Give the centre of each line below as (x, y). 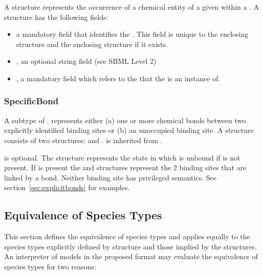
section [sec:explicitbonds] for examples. (67, 187)
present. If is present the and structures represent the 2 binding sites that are (125, 167)
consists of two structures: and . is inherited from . (83, 140)
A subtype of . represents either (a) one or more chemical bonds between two (125, 120)
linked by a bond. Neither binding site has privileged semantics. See (110, 177)
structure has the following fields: (56, 17)
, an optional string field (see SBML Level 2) (86, 61)
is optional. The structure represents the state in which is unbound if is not (122, 157)
